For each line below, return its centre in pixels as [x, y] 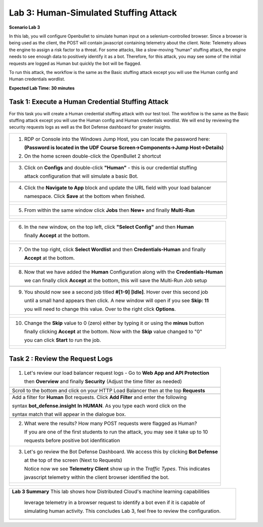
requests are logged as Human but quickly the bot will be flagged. [75, 63]
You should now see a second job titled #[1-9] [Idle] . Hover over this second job [116, 292]
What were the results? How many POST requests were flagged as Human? [111, 423]
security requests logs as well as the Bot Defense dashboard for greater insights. [90, 127]
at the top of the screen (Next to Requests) [73, 460]
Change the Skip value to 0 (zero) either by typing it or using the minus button [114, 323]
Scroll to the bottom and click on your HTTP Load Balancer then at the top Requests [109, 391]
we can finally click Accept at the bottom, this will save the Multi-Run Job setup [115, 280]
